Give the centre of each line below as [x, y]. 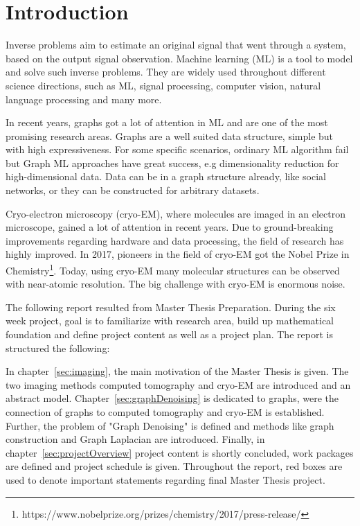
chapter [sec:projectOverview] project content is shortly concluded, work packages [180, 452]
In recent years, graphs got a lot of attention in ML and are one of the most [167, 122]
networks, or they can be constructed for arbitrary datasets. [133, 190]
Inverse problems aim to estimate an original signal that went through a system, [176, 45]
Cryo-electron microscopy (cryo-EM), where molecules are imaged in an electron [175, 213]
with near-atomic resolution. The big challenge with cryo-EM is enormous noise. [175, 284]
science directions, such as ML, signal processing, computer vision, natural [163, 85]
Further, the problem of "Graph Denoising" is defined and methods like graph [170, 425]
